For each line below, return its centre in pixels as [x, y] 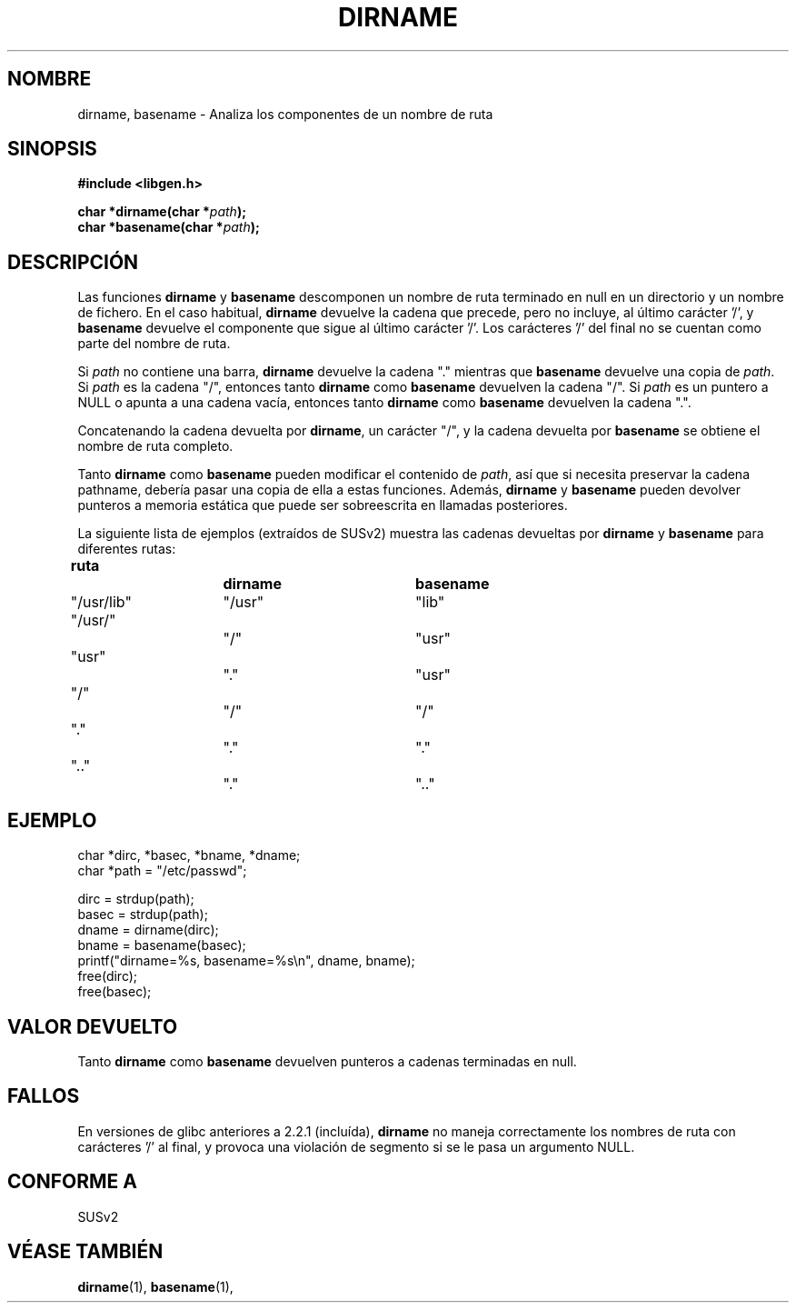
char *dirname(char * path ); [162, 212]
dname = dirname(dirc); [148, 930]
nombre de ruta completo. [155, 446]
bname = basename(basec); [162, 945]
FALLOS [44, 1096]
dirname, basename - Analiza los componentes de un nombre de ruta [285, 114]
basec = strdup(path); [143, 915]
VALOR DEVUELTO [93, 1026]
